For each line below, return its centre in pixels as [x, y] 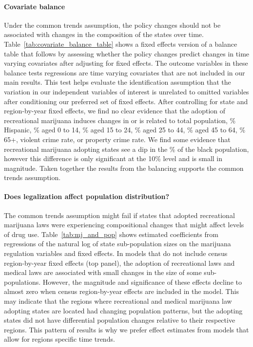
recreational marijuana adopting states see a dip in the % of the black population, [126, 149]
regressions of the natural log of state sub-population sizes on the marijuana [117, 244]
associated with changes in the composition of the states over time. [104, 34]
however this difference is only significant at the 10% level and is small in [113, 158]
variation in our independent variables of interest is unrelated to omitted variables [126, 91]
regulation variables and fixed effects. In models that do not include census [116, 253]
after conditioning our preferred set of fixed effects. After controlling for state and [126, 101]
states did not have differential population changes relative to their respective [120, 320]
